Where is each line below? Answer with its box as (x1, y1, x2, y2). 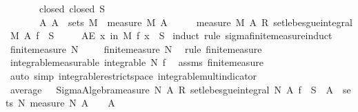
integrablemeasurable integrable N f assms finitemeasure (10, 55, 263, 69)
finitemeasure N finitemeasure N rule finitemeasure (10, 41, 262, 56)
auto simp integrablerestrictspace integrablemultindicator (10, 68, 257, 82)
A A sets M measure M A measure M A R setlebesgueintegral (39, 14, 352, 29)
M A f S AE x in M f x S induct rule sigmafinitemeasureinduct (10, 28, 332, 43)
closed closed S (39, 1, 106, 15)
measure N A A (30, 96, 115, 110)
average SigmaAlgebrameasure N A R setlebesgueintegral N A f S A (10, 82, 334, 96)
